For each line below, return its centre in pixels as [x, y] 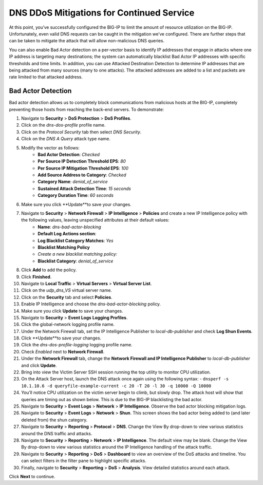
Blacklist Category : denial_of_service [75, 261]
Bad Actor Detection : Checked [69, 154]
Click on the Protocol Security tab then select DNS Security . [81, 132]
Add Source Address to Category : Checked [82, 175]
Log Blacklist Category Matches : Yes [76, 241]
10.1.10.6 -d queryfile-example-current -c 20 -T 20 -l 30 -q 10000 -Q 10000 [116, 386]
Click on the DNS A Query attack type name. [66, 139]
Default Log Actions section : [67, 234]
